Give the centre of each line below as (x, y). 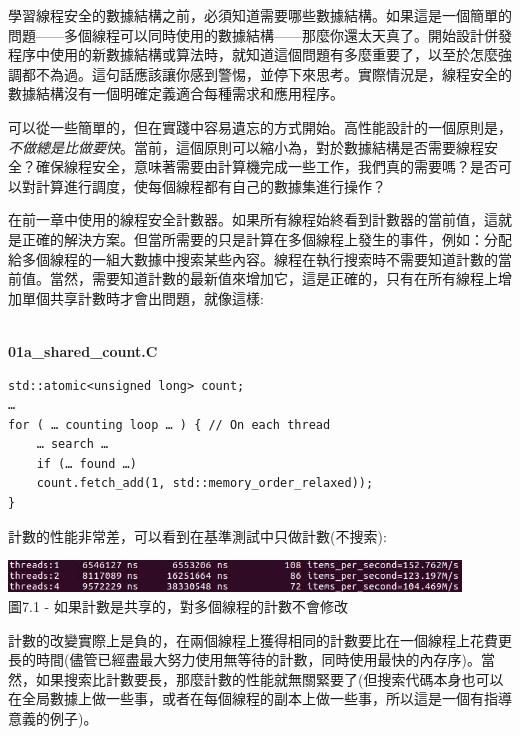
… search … (72, 444)
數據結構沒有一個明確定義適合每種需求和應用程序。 (176, 93)
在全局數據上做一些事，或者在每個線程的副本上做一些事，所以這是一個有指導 (260, 698)
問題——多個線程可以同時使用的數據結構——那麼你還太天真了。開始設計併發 (260, 34)
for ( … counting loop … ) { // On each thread (169, 424)
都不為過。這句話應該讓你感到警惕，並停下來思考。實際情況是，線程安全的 (266, 73)
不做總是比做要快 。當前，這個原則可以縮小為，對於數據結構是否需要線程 (246, 146)
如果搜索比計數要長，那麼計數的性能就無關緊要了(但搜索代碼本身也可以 (269, 678)
